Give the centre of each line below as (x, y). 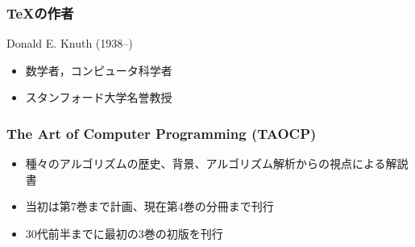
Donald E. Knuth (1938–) (70, 43)
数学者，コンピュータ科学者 (99, 70)
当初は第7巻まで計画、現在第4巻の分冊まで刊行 (149, 206)
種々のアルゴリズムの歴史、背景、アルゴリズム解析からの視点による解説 (217, 163)
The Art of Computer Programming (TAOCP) (162, 133)
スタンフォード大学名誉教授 (99, 97)
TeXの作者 (40, 13)
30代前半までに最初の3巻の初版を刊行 (124, 233)
